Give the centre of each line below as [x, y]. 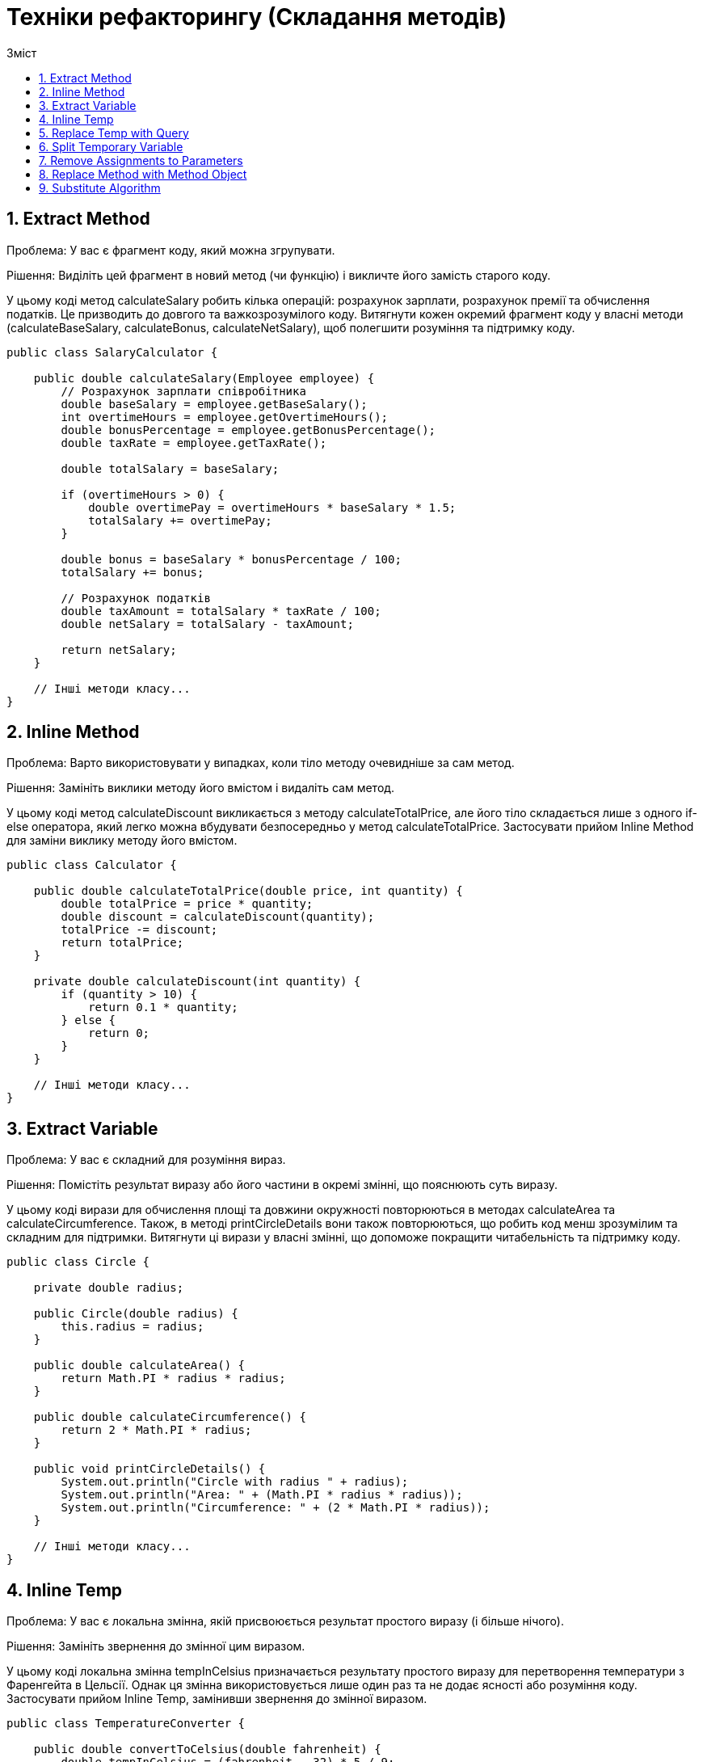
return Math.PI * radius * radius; [173, 1378]
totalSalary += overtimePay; [180, 520]
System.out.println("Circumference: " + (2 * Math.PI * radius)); [276, 1508]
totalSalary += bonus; [133, 572]
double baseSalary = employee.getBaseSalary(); [214, 404]
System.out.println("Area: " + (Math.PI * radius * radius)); [262, 1495]
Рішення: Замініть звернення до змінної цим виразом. [156, 1646]
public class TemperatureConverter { [126, 1724]
